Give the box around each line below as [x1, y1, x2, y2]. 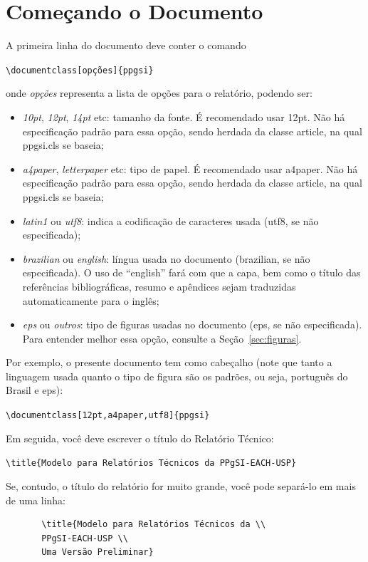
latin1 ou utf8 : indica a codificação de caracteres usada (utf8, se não [22, 213, 319, 228]
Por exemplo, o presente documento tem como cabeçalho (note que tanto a [6, 355, 332, 370]
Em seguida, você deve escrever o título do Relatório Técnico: [6, 430, 274, 445]
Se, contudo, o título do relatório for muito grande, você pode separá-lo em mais [6, 478, 356, 493]
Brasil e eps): [6, 383, 63, 397]
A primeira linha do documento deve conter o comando [6, 38, 246, 53]
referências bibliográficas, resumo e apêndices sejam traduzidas [22, 279, 296, 293]
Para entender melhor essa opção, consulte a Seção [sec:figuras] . [22, 331, 302, 345]
